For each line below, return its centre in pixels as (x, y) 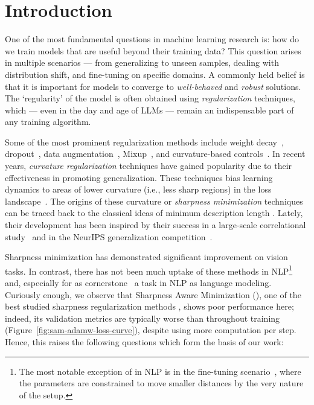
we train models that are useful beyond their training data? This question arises (153, 50)
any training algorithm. (48, 122)
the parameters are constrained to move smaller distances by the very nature (161, 383)
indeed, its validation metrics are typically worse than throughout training (143, 318)
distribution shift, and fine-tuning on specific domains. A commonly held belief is (155, 74)
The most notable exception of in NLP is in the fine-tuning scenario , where (160, 371)
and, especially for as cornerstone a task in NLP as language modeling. (138, 283)
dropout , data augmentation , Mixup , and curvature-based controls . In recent (155, 154)
